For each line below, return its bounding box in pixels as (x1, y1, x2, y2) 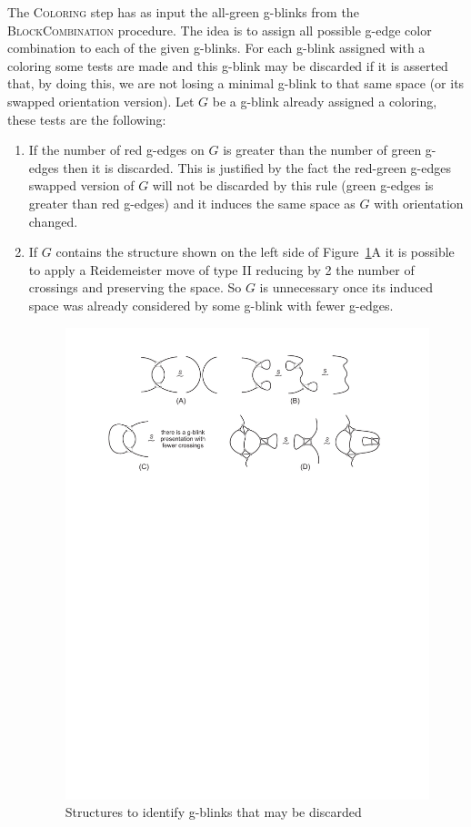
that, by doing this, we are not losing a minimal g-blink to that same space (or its (7, 74, 465, 93)
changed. (28, 211, 78, 230)
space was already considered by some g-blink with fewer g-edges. (28, 295, 394, 314)
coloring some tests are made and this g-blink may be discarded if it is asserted (7, 56, 448, 75)
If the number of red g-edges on (28, 140, 205, 159)
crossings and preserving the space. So (28, 278, 242, 297)
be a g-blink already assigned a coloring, (212, 91, 437, 110)
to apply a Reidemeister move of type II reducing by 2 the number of (28, 260, 415, 279)
